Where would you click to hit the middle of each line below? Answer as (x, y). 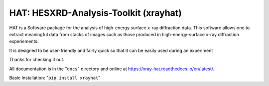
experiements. (24, 42)
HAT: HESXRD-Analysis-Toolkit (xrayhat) (95, 13)
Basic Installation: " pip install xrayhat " (55, 78)
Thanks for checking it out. (37, 60)
